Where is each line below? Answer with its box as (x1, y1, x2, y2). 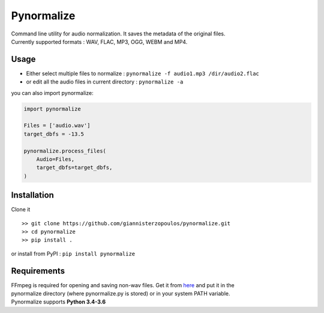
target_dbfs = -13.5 (23, 130, 84, 138)
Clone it (11, 206, 31, 213)
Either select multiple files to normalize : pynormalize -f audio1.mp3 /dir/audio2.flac (26, 70, 259, 77)
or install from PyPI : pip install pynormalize (11, 250, 136, 257)
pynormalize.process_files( (23, 147, 106, 154)
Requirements (11, 266, 65, 276)
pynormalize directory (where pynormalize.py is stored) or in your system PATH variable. (11, 290, 230, 297)
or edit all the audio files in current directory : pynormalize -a (26, 78, 184, 85)
